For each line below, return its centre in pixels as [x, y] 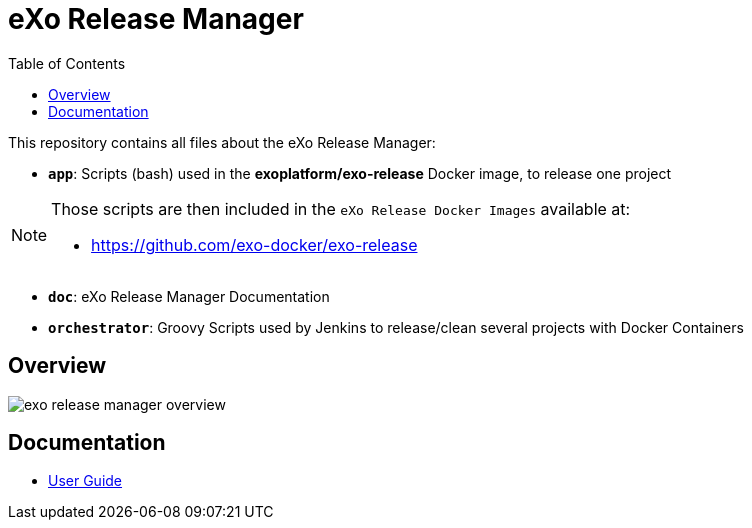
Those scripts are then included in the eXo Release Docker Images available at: [341, 208]
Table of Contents [67, 63]
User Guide [85, 481]
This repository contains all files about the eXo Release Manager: [222, 142]
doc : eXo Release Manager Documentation [189, 296]
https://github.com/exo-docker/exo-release [254, 244]
